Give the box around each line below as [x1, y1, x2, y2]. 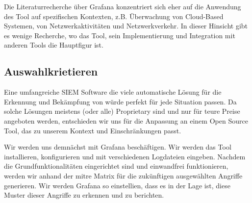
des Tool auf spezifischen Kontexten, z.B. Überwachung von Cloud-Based [4, 11, 224, 21]
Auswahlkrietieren [4, 64, 98, 79]
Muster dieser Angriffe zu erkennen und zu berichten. [4, 190, 164, 200]
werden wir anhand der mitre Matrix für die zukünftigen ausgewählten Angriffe [4, 170, 243, 180]
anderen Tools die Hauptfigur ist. [4, 40, 103, 50]
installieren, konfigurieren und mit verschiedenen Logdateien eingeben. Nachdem [4, 151, 246, 161]
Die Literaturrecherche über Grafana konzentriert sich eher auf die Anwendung [4, 1, 241, 11]
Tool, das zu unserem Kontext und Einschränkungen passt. [4, 125, 181, 135]
